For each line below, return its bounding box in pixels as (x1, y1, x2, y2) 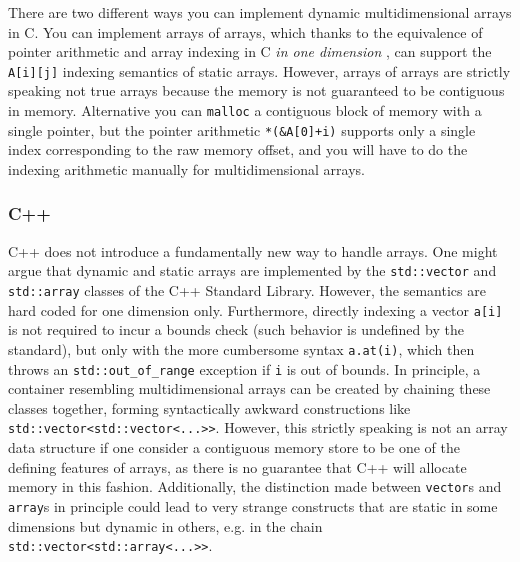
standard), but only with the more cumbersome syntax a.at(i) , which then (8, 338, 475, 359)
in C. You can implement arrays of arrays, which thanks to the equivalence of (8, 21, 483, 42)
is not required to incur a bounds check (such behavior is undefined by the (8, 319, 464, 340)
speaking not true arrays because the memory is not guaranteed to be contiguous (8, 80, 505, 101)
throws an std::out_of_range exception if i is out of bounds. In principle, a (8, 358, 481, 379)
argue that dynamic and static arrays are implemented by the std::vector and (8, 260, 497, 281)
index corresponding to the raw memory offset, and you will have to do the (8, 139, 468, 160)
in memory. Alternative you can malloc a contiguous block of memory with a (8, 100, 482, 121)
